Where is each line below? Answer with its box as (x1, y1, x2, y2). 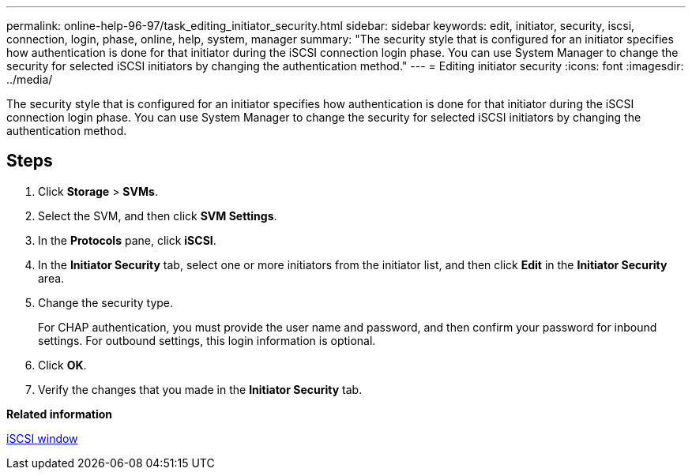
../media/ (6, 73, 53, 86)
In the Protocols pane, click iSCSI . (38, 233, 216, 247)
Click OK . (38, 358, 87, 372)
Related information (6, 407, 113, 421)
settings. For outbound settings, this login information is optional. (38, 333, 376, 347)
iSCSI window (6, 431, 78, 445)
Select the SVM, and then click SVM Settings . (38, 208, 277, 223)
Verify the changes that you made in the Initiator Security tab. (38, 382, 363, 396)
